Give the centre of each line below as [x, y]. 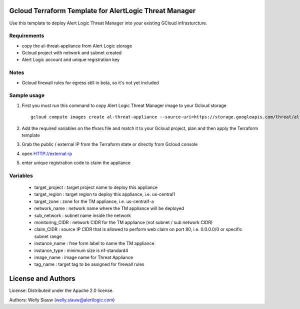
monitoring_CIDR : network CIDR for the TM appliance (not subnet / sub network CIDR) [123, 222]
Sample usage [27, 95]
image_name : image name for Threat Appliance [84, 257]
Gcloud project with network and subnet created [72, 53]
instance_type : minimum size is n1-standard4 [81, 250]
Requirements [27, 36]
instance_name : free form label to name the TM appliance [94, 243]
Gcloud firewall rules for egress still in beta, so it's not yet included [90, 82]
